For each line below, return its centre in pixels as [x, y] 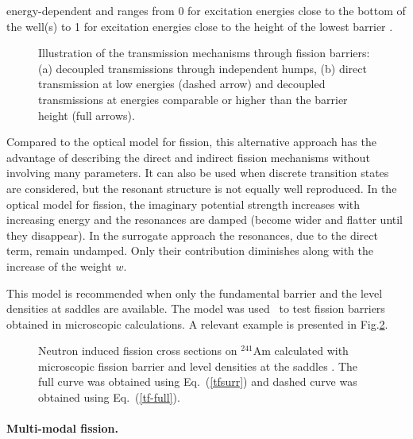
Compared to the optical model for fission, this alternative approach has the [191, 142]
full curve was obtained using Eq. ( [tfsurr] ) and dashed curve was [198, 381]
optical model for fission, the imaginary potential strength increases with [183, 204]
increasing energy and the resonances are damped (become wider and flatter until [205, 219]
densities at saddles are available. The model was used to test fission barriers [196, 308]
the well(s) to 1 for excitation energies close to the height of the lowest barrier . [200, 26]
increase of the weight [59, 266]
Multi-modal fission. [62, 428]
